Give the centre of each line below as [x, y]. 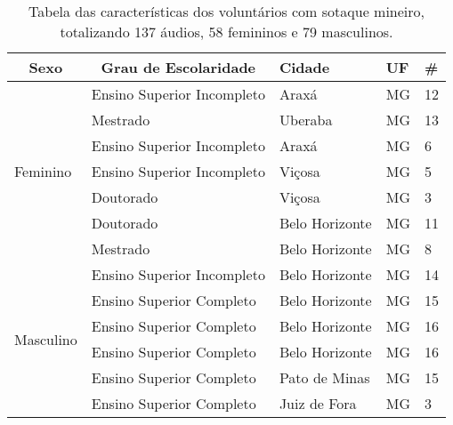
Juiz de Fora [318, 403]
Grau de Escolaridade [178, 67]
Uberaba [306, 120]
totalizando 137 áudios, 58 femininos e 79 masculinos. [226, 32]
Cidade [304, 67]
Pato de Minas [324, 377]
